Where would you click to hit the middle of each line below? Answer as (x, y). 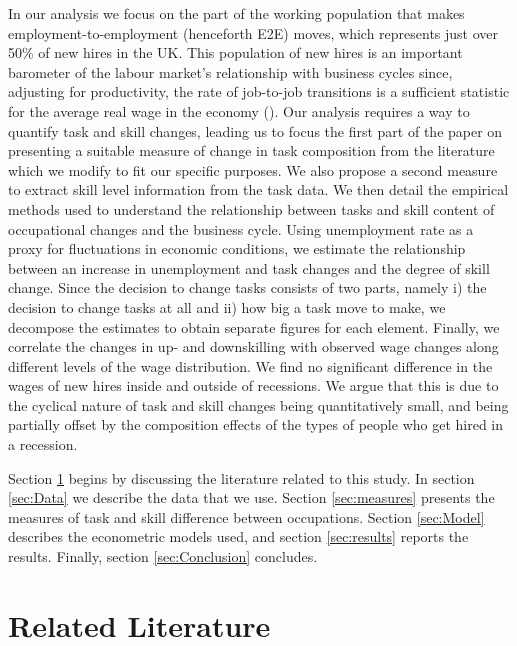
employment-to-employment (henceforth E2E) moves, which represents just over (253, 32)
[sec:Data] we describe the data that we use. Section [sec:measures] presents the (251, 497)
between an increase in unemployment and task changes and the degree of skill (249, 267)
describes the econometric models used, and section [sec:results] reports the (238, 536)
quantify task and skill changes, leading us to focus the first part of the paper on (255, 130)
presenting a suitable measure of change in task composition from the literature (251, 150)
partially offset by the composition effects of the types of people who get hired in (256, 424)
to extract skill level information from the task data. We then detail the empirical (258, 189)
